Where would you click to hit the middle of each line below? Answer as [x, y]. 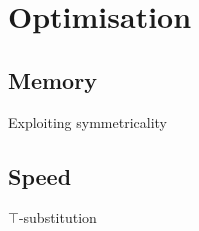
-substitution [57, 217]
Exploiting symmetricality [87, 121]
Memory [52, 79]
